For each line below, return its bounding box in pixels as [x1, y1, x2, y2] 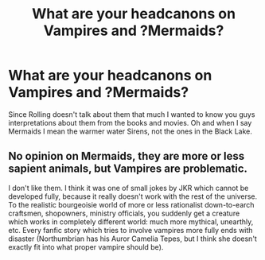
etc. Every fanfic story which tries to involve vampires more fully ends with [8, 225, 253, 235]
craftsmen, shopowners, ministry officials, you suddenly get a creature [8, 208, 240, 218]
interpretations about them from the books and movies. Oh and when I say [8, 118, 252, 127]
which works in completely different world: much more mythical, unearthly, [8, 216, 254, 227]
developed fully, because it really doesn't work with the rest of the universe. [8, 192, 257, 201]
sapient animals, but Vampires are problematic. [8, 162, 248, 176]
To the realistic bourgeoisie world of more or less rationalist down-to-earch [8, 200, 255, 209]
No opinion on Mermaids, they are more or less [8, 149, 245, 163]
